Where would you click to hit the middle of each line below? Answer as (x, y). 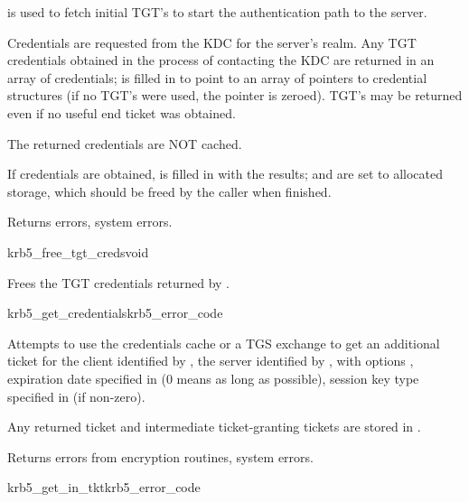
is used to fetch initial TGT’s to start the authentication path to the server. (217, 12)
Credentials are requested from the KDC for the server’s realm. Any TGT (212, 42)
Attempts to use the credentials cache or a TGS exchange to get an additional (224, 343)
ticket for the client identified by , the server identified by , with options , (211, 361)
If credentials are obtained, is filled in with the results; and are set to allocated (225, 174)
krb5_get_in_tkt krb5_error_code (104, 487)
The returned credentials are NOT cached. (125, 143)
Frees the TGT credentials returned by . (118, 282)
